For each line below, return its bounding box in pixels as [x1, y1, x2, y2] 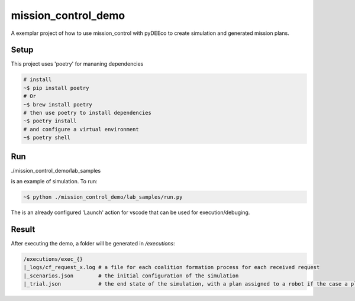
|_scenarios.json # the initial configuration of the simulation [23, 272, 239, 279]
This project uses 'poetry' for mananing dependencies [11, 60, 144, 67]
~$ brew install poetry [23, 101, 93, 108]
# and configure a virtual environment [23, 126, 139, 132]
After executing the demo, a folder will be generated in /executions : [11, 239, 176, 247]
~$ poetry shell [23, 134, 71, 141]
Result [11, 224, 35, 234]
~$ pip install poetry [23, 85, 89, 91]
